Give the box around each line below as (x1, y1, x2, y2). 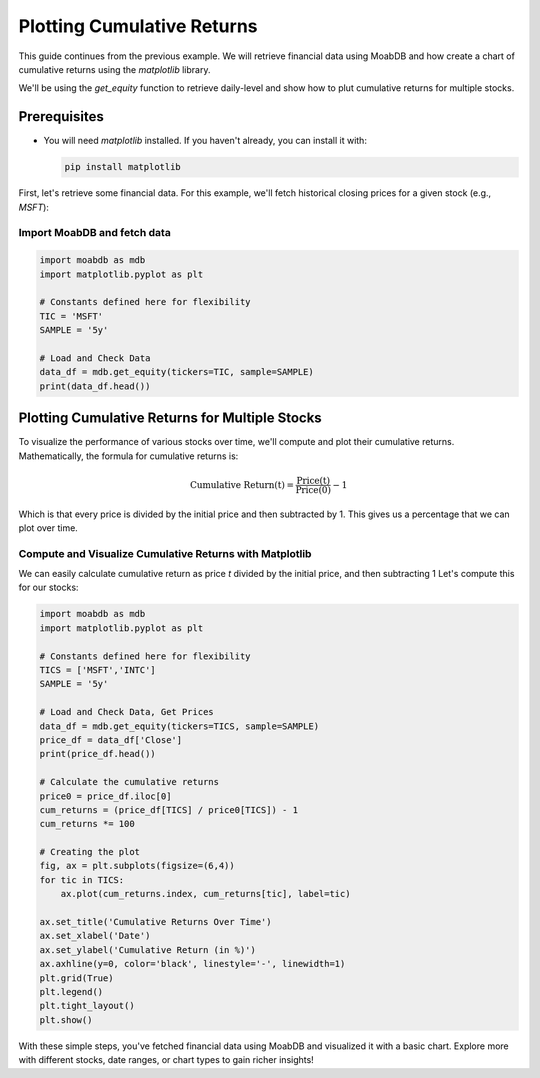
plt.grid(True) (39, 972, 114, 984)
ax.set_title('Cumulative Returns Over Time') (39, 916, 272, 928)
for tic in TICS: (39, 874, 125, 885)
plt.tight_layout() (39, 1000, 135, 1012)
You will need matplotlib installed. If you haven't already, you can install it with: (43, 135, 367, 147)
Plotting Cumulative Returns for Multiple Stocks (18, 410, 322, 427)
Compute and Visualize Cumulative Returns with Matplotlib (18, 546, 312, 560)
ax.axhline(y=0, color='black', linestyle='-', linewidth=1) (39, 958, 346, 970)
